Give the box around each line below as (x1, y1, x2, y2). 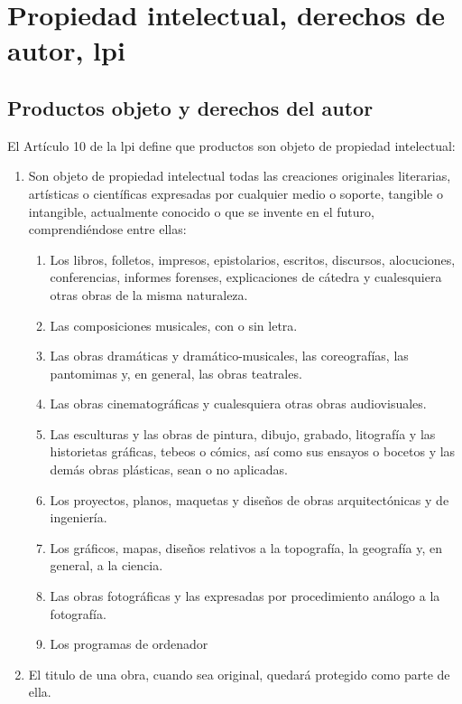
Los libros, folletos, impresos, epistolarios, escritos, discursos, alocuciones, (50, 249, 456, 268)
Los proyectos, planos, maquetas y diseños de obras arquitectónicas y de (50, 490, 449, 509)
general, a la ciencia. (50, 556, 163, 575)
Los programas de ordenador (50, 634, 208, 653)
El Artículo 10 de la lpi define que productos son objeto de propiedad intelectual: (7, 136, 456, 155)
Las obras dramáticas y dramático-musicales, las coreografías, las (50, 346, 409, 365)
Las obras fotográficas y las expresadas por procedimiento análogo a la (50, 587, 440, 605)
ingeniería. (50, 508, 107, 527)
